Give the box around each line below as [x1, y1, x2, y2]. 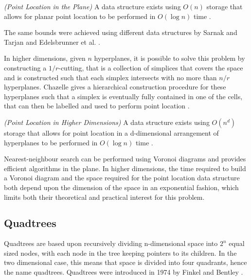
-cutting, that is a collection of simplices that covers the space [58, 62, 243, 72]
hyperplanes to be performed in [4, 137, 98, 147]
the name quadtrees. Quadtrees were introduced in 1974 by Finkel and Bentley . [4, 267, 243, 277]
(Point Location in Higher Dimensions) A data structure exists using [4, 117, 210, 127]
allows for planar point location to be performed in [4, 11, 156, 21]
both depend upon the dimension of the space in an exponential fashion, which [4, 182, 239, 192]
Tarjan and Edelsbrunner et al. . [4, 36, 101, 47]
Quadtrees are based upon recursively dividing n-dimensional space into [4, 238, 218, 248]
